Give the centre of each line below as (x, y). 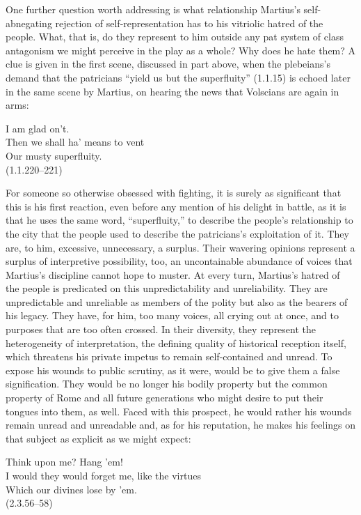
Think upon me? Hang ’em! (64, 462)
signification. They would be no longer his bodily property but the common (167, 384)
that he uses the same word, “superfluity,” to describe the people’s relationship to (179, 220)
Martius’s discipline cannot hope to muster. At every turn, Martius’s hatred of (173, 274)
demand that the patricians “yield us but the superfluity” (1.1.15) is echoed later (178, 77)
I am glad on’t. (38, 128)
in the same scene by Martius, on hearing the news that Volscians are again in (173, 91)
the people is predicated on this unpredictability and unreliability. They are (167, 288)
